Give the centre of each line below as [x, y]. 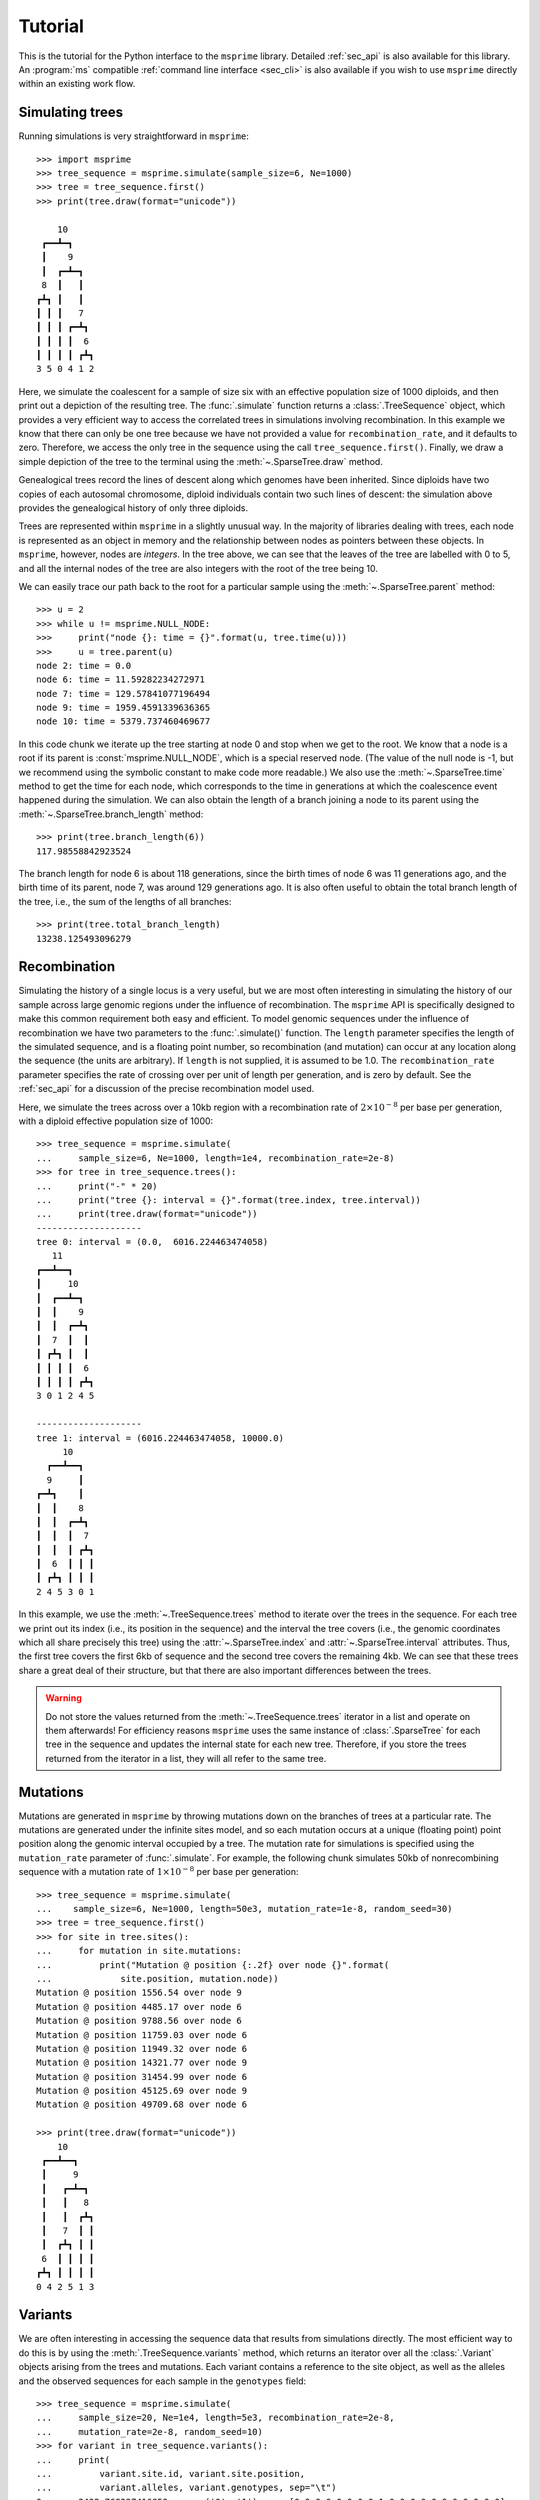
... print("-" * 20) [97, 1186]
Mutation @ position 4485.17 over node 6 [139, 2006]
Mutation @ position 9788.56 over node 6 [139, 2021]
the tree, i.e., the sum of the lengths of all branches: [125, 901]
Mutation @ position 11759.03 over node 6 [142, 2034]
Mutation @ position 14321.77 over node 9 [142, 2063]
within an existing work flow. [77, 84]
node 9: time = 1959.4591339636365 [123, 708]
